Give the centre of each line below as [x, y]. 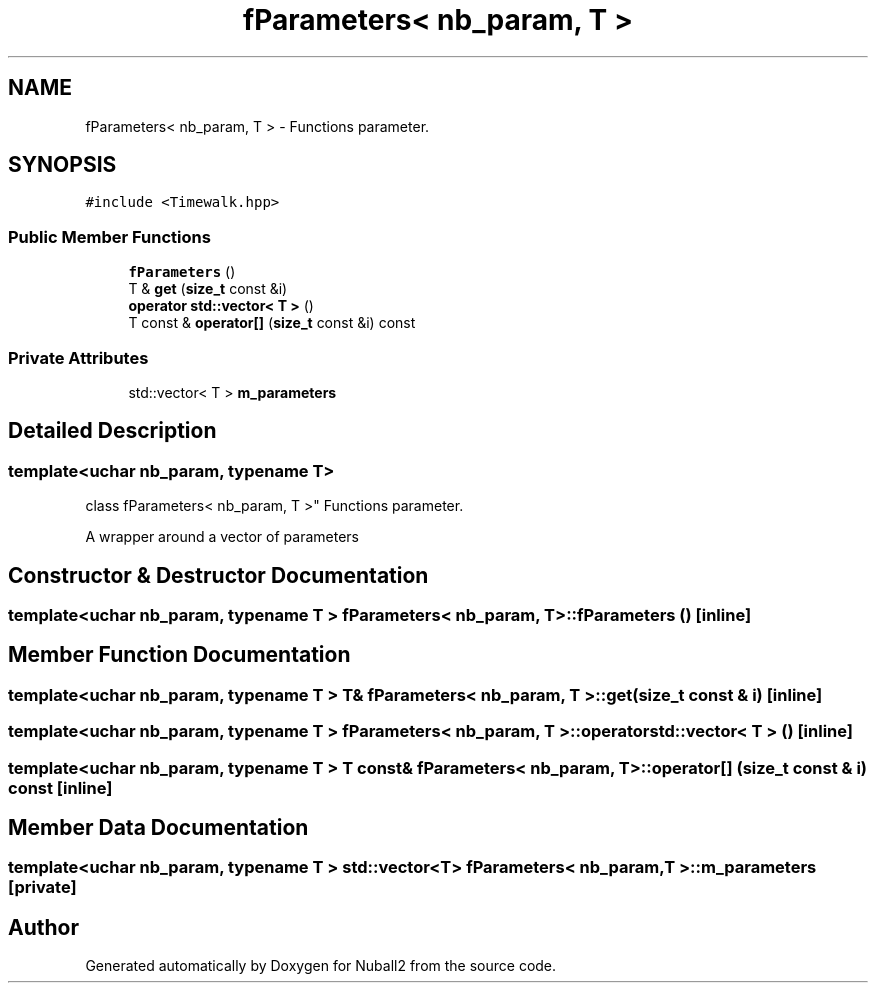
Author [43, 927]
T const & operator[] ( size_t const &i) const [272, 323]
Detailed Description [112, 431]
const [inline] [60, 787]
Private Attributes [78, 357]
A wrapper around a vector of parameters [222, 537]
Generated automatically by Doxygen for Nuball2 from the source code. [321, 966]
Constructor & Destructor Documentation [218, 575]
